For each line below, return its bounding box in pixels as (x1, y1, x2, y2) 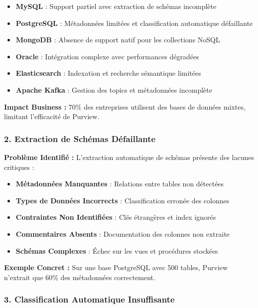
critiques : (4, 161, 34, 172)
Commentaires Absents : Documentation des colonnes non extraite (15, 228, 230, 239)
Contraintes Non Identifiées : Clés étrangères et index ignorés (15, 212, 216, 222)
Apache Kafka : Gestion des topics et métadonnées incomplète (15, 84, 212, 95)
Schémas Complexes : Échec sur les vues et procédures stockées (15, 245, 218, 256)
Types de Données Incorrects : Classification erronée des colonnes (15, 195, 230, 205)
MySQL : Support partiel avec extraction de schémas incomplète (15, 1, 217, 11)
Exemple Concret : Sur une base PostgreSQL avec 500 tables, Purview (4, 262, 228, 273)
